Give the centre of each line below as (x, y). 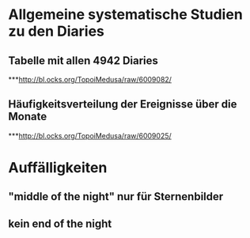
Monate (28, 117)
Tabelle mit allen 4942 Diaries (83, 60)
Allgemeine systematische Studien (125, 15)
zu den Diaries (57, 31)
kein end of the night (60, 223)
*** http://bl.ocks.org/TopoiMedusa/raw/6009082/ (90, 79)
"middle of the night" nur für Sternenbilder (116, 196)
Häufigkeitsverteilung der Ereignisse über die (123, 104)
